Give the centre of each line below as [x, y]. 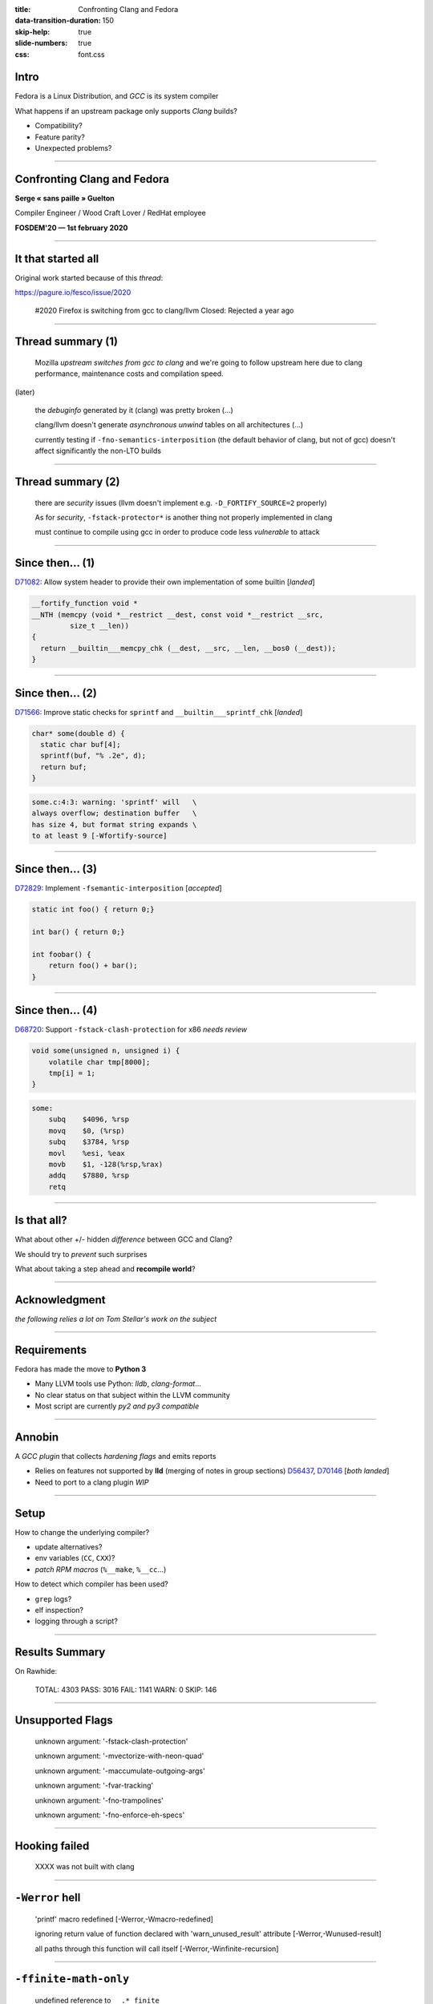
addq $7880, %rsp [89, 1176]
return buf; [64, 767]
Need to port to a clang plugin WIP [92, 1482]
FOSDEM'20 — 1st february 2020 [71, 228]
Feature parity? [60, 137]
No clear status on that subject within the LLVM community [132, 1395]
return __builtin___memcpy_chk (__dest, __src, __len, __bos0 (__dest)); [188, 648]
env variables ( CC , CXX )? [75, 1558]
